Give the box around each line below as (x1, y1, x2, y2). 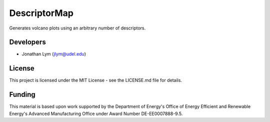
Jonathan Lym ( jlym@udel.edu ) (21, 51, 86, 57)
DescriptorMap (9, 7, 73, 18)
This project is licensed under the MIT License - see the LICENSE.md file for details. (9, 77, 182, 83)
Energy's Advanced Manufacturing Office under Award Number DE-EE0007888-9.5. (9, 110, 183, 116)
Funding (9, 90, 36, 99)
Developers (9, 38, 46, 46)
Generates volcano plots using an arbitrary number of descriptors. (9, 25, 146, 31)
